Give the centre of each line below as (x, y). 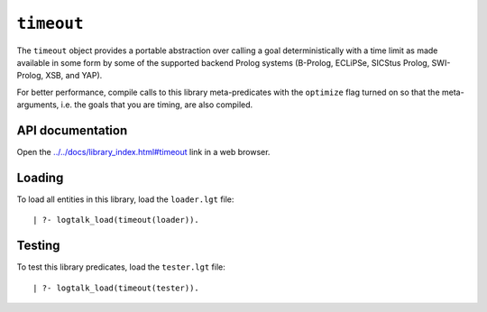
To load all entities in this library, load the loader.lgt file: (125, 199)
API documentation (72, 130)
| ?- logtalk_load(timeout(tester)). (116, 288)
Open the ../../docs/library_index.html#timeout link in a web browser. (143, 152)
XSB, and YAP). (74, 76)
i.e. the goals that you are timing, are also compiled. (157, 105)
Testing (38, 246)
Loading (40, 177)
